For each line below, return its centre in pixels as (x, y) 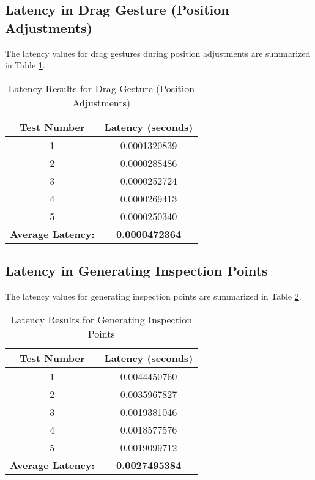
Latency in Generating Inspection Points (136, 271)
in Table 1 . (25, 65)
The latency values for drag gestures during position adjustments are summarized (158, 53)
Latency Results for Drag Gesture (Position (102, 88)
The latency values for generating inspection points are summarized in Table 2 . (153, 296)
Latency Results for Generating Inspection (102, 319)
